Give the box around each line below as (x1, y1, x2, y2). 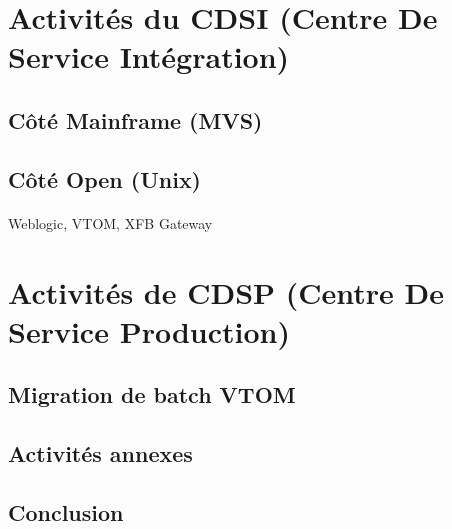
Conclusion (8, 496, 124, 527)
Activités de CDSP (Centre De (8, 271, 445, 312)
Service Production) (8, 310, 290, 351)
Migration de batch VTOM (8, 379, 296, 410)
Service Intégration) (8, 36, 290, 77)
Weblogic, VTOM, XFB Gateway (8, 212, 213, 233)
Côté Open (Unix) (8, 163, 202, 194)
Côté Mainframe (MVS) (8, 104, 263, 135)
